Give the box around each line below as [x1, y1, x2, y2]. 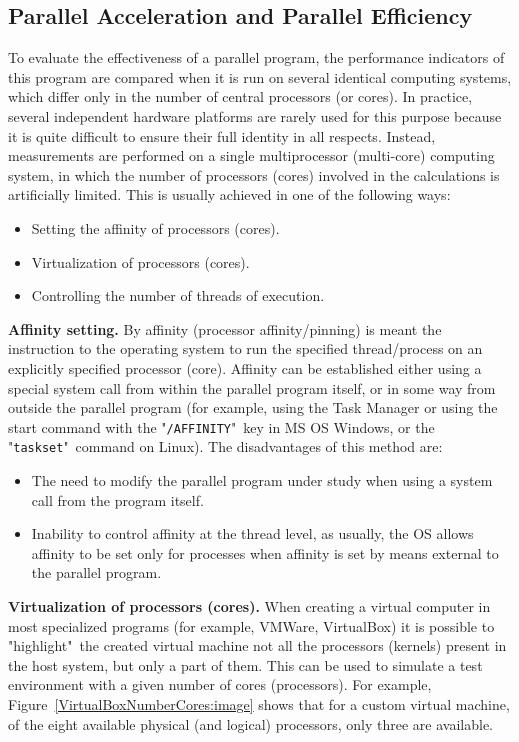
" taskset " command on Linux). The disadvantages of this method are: [8, 436, 443, 457]
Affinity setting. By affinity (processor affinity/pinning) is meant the [8, 318, 442, 339]
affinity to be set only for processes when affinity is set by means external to [31, 542, 499, 563]
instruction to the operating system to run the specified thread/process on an [8, 338, 483, 359]
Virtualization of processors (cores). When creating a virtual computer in [8, 595, 491, 616]
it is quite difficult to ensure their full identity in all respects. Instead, [8, 125, 436, 146]
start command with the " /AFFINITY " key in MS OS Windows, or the [8, 416, 435, 437]
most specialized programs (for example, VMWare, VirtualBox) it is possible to [8, 615, 495, 636]
